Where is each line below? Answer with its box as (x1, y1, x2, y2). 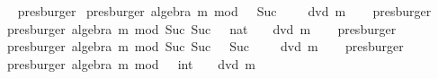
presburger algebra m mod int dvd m (6, 54, 255, 73)
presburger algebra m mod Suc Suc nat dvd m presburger (6, 19, 397, 38)
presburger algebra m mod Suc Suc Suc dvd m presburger (6, 37, 404, 56)
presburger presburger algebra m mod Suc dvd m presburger (17, 2, 432, 20)
